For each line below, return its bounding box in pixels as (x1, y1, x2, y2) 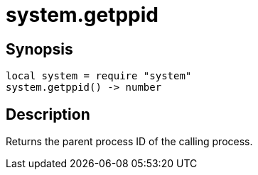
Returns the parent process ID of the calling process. (6, 135, 253, 148)
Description (6, 105, 90, 123)
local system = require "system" (6, 70, 192, 82)
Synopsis (6, 40, 73, 58)
